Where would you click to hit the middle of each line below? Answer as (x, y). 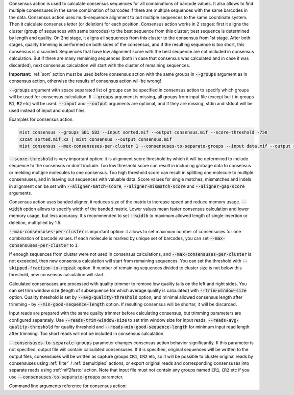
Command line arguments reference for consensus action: (68, 386)
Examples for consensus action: (41, 119)
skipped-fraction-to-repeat (43, 268)
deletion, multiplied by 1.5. (35, 222)
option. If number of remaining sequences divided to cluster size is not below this (160, 268)
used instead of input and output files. (47, 110)
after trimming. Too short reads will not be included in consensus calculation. (87, 334)
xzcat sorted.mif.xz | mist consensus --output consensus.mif (96, 139)
